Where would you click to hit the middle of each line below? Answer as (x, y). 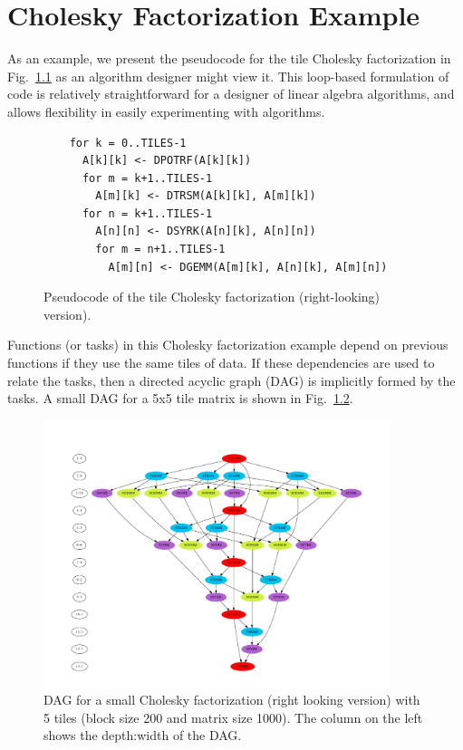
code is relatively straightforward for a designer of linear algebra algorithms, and (231, 94)
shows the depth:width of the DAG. (143, 735)
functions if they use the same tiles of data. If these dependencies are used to (221, 363)
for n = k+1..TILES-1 (147, 213)
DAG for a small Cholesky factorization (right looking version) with (232, 700)
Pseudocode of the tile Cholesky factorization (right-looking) (212, 297)
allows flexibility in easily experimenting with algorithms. (166, 111)
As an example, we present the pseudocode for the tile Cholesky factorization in (229, 58)
